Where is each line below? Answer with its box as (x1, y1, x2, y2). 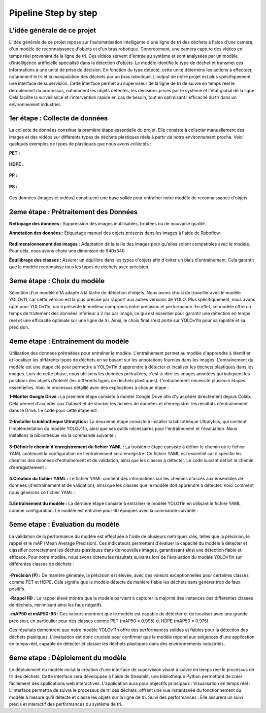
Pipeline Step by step (9, 7, 98, 18)
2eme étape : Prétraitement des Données (9, 208, 138, 216)
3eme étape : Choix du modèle (9, 277, 105, 285)
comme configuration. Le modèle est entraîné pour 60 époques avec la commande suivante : (9, 507, 198, 513)
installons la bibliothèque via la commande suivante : (9, 432, 116, 438)
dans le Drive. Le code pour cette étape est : (9, 407, 100, 413)
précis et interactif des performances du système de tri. (9, 701, 123, 707)
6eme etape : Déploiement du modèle (9, 653, 127, 662)
